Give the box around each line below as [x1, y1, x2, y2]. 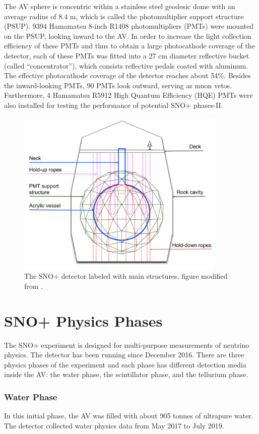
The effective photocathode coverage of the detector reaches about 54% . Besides [4, 70, 251, 81]
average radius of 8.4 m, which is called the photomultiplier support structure [4, 11, 244, 21]
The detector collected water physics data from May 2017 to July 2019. [4, 420, 224, 430]
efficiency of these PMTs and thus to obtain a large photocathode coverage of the [4, 40, 255, 51]
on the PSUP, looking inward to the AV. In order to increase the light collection [4, 30, 251, 41]
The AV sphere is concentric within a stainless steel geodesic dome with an [4, 1, 235, 11]
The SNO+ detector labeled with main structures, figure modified [24, 271, 228, 281]
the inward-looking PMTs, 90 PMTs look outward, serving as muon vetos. [4, 80, 232, 90]
